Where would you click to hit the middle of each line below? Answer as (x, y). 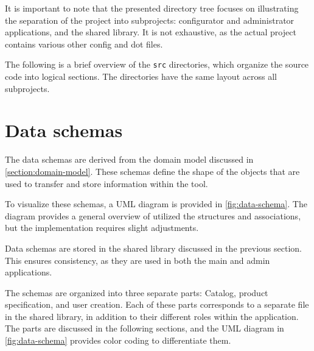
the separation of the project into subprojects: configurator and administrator (150, 20)
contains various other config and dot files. (84, 44)
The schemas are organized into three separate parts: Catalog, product (137, 292)
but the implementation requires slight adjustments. (102, 228)
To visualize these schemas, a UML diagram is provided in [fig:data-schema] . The (156, 204)
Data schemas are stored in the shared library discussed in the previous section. (153, 248)
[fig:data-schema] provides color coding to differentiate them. (118, 340)
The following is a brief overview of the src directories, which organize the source (157, 64)
